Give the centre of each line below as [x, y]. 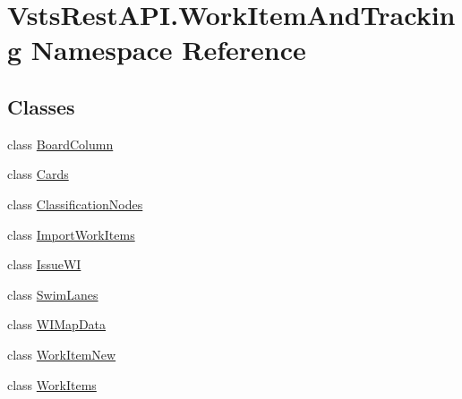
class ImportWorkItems [71, 234]
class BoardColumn [60, 144]
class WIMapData [57, 324]
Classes [41, 106]
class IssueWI [44, 264]
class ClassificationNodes [75, 204]
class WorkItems [52, 384]
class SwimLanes [53, 294]
